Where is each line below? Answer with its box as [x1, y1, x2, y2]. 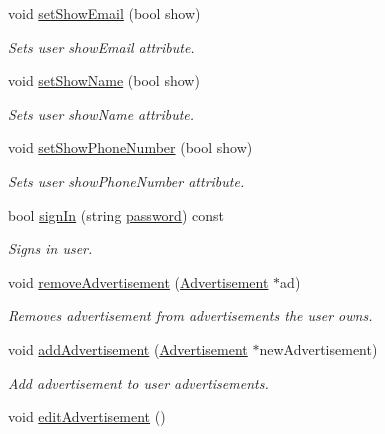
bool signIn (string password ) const [8, 204, 224, 225]
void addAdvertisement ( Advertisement [8, 338, 248, 359]
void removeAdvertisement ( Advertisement [8, 271, 269, 292]
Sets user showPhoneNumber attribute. [8, 170, 245, 191]
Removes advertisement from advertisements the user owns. [8, 305, 373, 326]
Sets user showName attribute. [8, 103, 195, 124]
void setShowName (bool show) [8, 70, 200, 91]
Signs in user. [8, 238, 93, 259]
